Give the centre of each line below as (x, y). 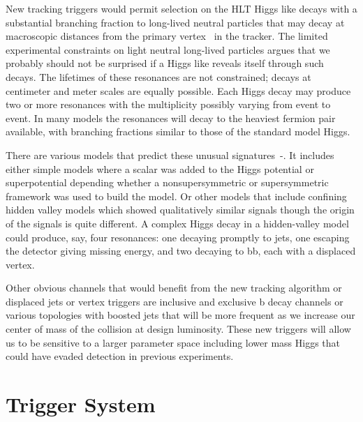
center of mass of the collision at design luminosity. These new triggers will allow (178, 329)
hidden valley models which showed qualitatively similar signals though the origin (180, 210)
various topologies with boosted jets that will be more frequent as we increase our (180, 315)
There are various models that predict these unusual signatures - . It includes (170, 155)
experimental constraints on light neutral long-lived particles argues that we (168, 49)
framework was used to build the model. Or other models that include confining (176, 196)
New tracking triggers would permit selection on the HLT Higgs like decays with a (181, 8)
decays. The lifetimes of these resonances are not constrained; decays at (158, 76)
